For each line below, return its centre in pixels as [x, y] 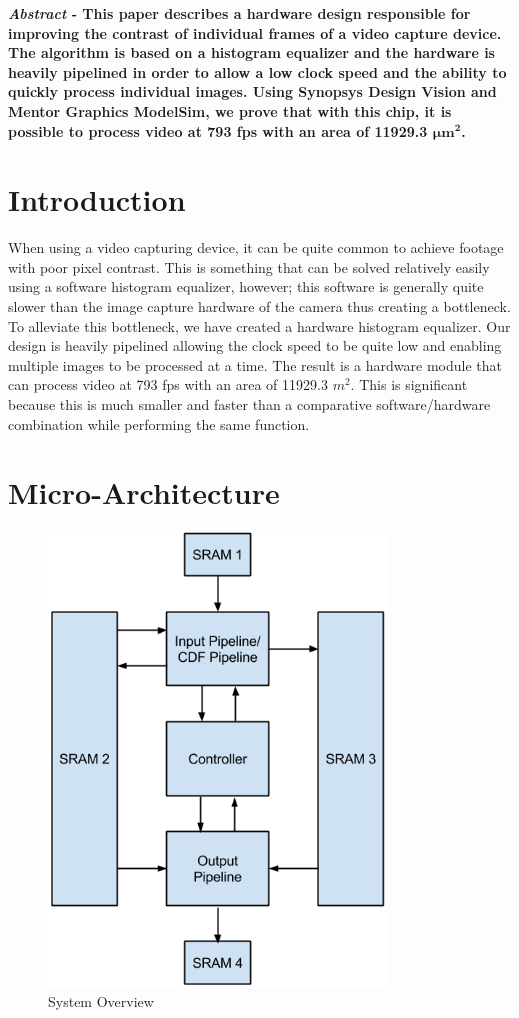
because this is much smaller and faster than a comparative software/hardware [249, 404]
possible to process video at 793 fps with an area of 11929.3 [218, 130]
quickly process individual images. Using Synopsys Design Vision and [252, 91]
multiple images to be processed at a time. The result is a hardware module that [255, 364]
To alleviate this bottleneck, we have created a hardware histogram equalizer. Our [259, 325]
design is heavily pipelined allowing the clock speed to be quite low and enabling [255, 345]
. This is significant [409, 384]
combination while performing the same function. [159, 423]
